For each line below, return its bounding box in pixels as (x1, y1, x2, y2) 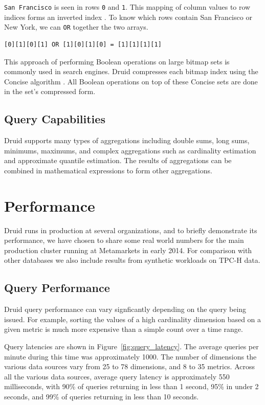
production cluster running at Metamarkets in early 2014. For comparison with (4, 244, 252, 255)
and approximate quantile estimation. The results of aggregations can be (4, 155, 232, 166)
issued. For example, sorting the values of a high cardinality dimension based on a (4, 313, 261, 324)
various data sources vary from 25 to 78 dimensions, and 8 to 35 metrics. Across (4, 361, 255, 372)
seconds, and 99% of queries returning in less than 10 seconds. (4, 391, 199, 401)
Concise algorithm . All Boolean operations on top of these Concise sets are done (4, 76, 258, 86)
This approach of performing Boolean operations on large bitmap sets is (4, 56, 230, 66)
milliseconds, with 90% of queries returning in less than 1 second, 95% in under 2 (4, 381, 259, 392)
